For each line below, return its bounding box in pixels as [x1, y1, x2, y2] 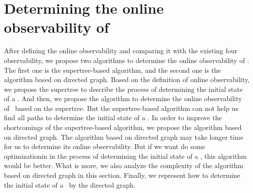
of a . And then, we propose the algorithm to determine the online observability [4, 93, 242, 104]
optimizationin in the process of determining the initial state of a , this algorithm [4, 150, 247, 161]
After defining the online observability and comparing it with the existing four [4, 45, 238, 56]
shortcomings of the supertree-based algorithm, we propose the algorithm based [4, 122, 242, 132]
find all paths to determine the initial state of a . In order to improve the [4, 112, 222, 123]
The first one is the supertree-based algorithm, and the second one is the [4, 64, 221, 75]
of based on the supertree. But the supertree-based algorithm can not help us [4, 103, 238, 113]
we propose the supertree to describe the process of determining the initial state [4, 84, 243, 94]
